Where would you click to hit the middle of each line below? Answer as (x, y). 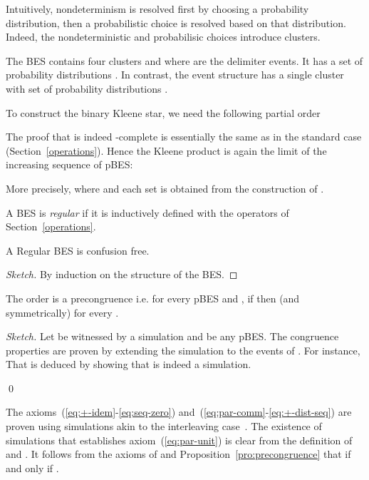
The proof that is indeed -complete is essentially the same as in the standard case (184, 137)
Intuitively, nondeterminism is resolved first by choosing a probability (157, 9)
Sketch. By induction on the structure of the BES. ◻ (122, 274)
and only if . (32, 468)
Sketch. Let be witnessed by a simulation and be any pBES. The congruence (172, 336)
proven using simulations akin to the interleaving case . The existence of (164, 426)
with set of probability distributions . (87, 88)
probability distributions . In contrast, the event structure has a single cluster (175, 75)
